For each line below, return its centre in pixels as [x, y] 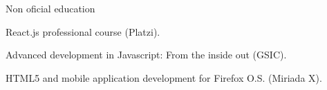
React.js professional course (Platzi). [83, 31]
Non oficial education [50, 8]
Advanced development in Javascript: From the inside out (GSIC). [146, 55]
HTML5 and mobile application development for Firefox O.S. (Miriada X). [164, 77]
